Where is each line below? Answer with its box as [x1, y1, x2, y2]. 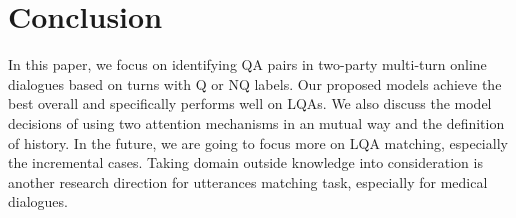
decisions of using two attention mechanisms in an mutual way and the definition [8, 112, 505, 133]
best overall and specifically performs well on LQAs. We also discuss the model [8, 93, 492, 114]
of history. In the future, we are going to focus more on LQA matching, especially [8, 132, 508, 153]
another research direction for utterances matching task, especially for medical [8, 171, 488, 192]
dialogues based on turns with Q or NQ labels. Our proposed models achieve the [8, 73, 502, 94]
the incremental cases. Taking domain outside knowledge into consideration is [8, 152, 483, 173]
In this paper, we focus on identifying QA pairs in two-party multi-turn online [8, 54, 487, 75]
